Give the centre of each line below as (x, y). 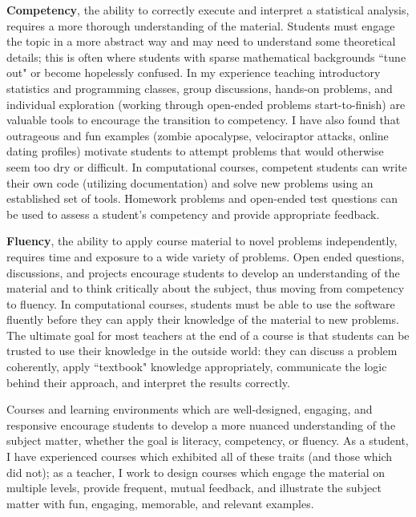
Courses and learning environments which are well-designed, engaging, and (190, 409)
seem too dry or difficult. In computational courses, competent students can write (207, 166)
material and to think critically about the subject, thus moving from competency (206, 288)
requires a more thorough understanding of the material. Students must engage (201, 25)
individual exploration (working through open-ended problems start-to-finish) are (206, 104)
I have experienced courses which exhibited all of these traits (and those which (200, 456)
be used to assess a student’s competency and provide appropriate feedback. (193, 214)
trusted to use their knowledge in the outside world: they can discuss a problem (202, 351)
